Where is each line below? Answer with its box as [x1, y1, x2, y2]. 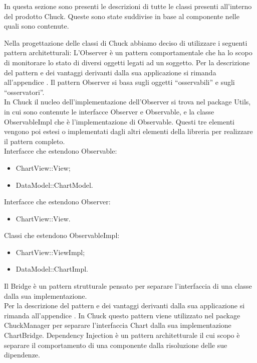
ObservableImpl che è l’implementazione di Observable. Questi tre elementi [4, 116, 234, 127]
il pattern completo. [4, 136, 65, 146]
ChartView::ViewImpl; [16, 247, 85, 257]
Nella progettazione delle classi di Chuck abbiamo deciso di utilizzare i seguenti [4, 37, 247, 48]
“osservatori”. [4, 86, 45, 97]
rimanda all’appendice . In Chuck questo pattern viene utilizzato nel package [4, 310, 240, 320]
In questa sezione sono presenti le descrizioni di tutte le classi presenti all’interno [4, 1, 252, 11]
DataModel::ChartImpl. [16, 264, 88, 274]
